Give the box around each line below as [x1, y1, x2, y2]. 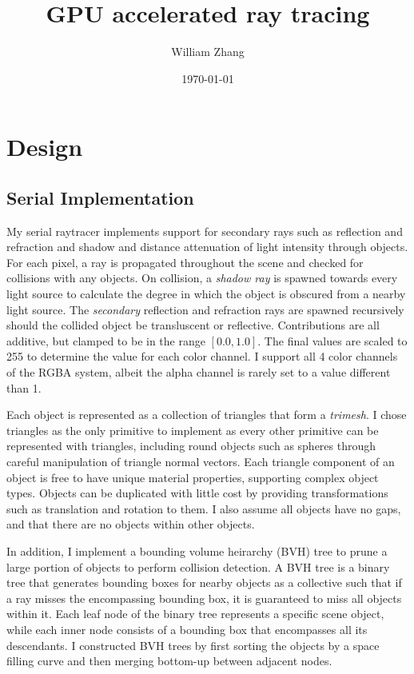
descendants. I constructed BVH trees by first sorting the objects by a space [6, 636, 380, 653]
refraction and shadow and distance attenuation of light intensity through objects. [6, 238, 408, 255]
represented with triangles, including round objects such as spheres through [6, 437, 376, 454]
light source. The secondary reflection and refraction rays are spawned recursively [6, 301, 404, 317]
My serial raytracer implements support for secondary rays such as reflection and [6, 222, 403, 239]
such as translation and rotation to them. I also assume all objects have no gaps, [6, 500, 401, 516]
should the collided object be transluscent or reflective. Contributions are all [6, 317, 380, 333]
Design [6, 130, 83, 163]
